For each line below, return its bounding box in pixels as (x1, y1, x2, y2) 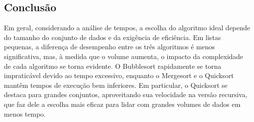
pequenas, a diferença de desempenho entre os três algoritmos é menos (4, 41, 215, 52)
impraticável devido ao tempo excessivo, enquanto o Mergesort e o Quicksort (4, 70, 234, 81)
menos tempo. (4, 108, 46, 119)
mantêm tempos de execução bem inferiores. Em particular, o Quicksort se (4, 80, 228, 90)
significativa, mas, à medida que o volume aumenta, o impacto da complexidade (4, 51, 243, 61)
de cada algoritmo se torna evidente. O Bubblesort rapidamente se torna (4, 61, 221, 71)
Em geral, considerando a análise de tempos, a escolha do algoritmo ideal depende (4, 22, 251, 33)
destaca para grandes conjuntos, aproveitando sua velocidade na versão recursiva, (4, 89, 248, 100)
